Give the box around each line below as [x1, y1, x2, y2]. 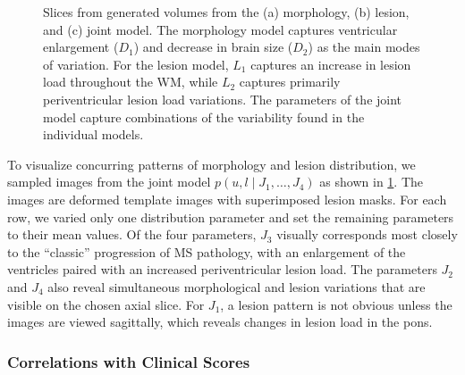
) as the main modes [308, 37, 420, 56]
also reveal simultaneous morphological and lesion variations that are [47, 277, 426, 296]
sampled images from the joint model [7, 172, 211, 191]
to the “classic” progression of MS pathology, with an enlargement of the [7, 242, 406, 261]
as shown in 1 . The [319, 172, 423, 191]
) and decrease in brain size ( [133, 37, 293, 56]
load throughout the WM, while [43, 72, 218, 91]
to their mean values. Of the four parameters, [7, 225, 257, 244]
